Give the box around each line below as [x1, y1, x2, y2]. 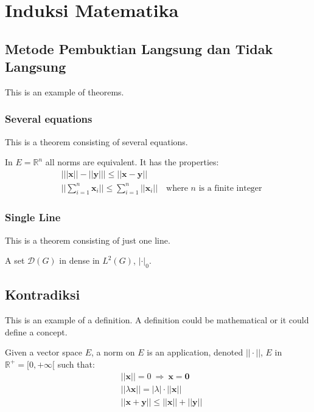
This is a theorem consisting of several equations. [5, 135, 188, 148]
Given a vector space [5, 346, 82, 359]
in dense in [59, 254, 100, 267]
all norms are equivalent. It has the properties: [45, 156, 219, 168]
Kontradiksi [5, 285, 80, 304]
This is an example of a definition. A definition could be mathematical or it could [5, 314, 309, 326]
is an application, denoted [147, 346, 243, 359]
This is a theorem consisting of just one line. [5, 233, 170, 246]
